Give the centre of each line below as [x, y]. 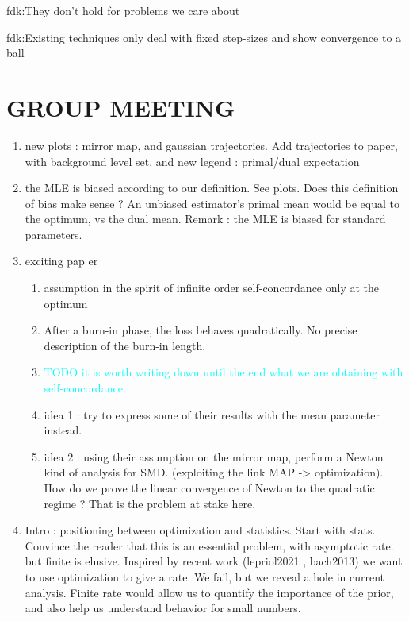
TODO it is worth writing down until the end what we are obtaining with [224, 372]
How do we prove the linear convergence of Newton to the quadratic [209, 488]
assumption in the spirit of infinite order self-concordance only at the [212, 288]
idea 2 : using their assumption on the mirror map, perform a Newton [214, 456]
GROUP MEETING [121, 107]
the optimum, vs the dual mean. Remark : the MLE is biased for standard [205, 219]
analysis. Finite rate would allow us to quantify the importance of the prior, [209, 592]
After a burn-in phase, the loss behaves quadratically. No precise [201, 330]
